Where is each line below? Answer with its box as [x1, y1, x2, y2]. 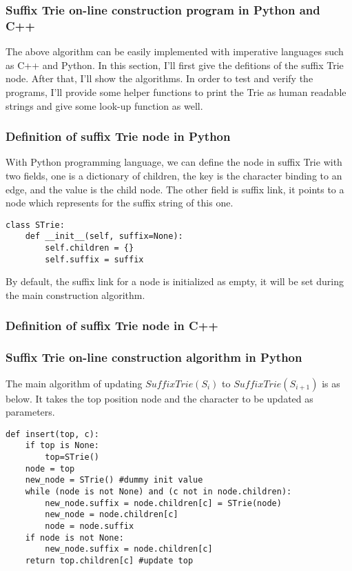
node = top [25, 463, 75, 474]
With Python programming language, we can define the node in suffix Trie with [6, 155, 342, 169]
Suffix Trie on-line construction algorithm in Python [6, 349, 302, 366]
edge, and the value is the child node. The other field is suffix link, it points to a [6, 182, 344, 196]
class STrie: [6, 220, 65, 230]
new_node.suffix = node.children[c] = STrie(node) [45, 498, 282, 508]
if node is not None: [25, 532, 124, 543]
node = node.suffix [45, 521, 134, 532]
